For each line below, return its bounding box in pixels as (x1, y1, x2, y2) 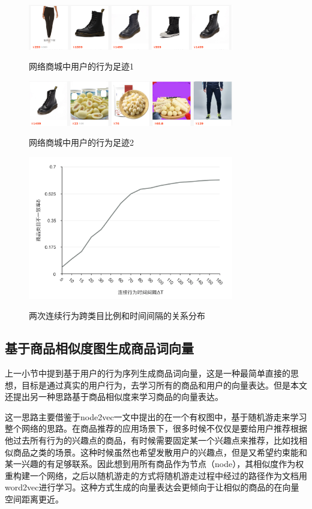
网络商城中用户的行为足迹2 (29, 136, 134, 149)
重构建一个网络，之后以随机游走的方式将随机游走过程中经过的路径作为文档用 (5, 469, 307, 481)
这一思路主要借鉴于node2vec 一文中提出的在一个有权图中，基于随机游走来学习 (5, 410, 307, 423)
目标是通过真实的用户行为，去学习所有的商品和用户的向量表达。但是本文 (21, 378, 307, 391)
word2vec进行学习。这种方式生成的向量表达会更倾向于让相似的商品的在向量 (5, 481, 299, 493)
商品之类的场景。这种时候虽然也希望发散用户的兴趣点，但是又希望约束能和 (13, 445, 307, 458)
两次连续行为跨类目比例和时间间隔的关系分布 (29, 309, 205, 322)
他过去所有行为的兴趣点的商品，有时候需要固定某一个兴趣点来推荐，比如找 (5, 433, 299, 446)
